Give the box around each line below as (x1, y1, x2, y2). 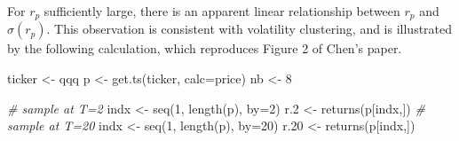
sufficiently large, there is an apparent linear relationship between (44, 2, 400, 20)
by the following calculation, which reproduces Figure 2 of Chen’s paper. (7, 39, 402, 58)
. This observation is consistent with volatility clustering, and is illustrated (46, 20, 453, 38)
